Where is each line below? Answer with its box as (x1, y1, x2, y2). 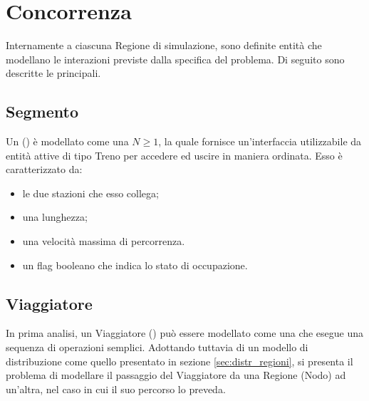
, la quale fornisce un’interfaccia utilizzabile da (158, 134, 362, 149)
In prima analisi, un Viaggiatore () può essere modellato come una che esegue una (6, 326, 364, 340)
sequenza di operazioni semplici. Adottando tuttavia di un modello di (6, 340, 308, 355)
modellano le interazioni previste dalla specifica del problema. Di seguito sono (6, 51, 345, 66)
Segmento (6, 100, 78, 123)
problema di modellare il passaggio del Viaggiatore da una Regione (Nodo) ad (6, 368, 346, 382)
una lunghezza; (22, 209, 88, 224)
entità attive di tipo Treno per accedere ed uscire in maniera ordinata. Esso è (6, 147, 343, 162)
